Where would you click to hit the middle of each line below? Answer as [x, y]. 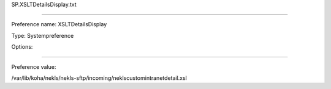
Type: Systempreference [43, 35]
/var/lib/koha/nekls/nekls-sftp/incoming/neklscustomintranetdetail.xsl [99, 78]
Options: [22, 47]
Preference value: [34, 66]
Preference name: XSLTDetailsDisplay [59, 24]
